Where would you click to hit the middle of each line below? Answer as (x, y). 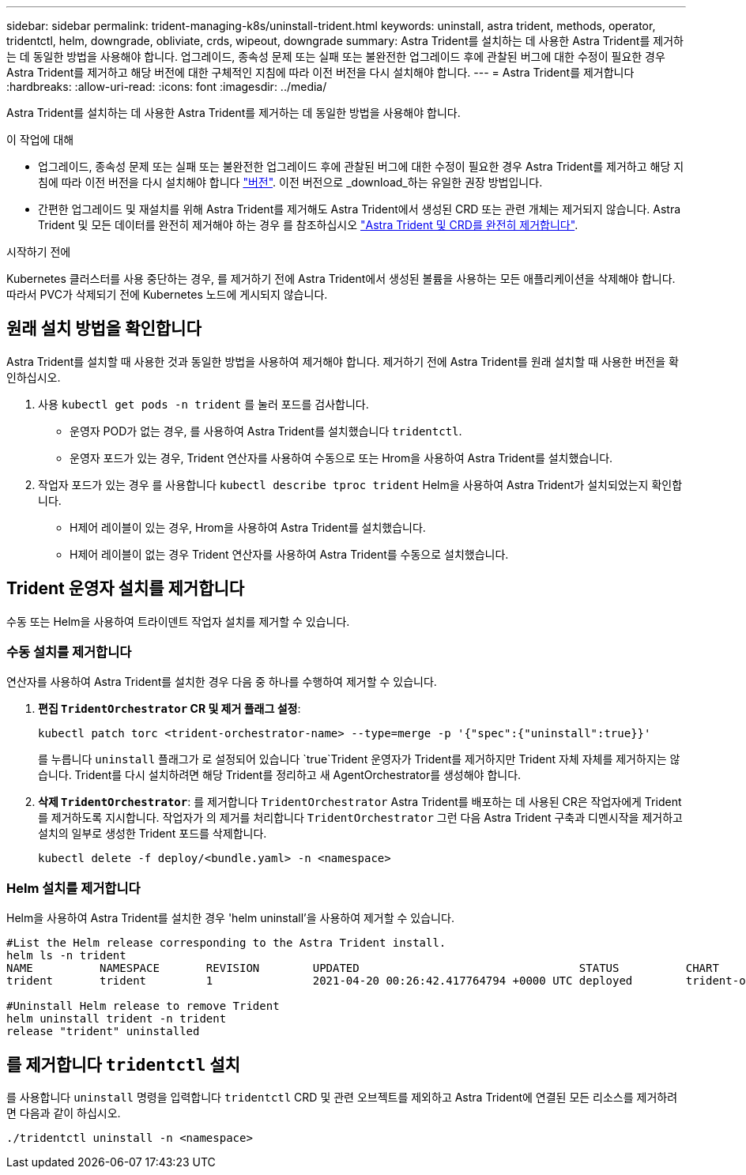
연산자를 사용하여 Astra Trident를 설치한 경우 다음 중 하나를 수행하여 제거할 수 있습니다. (222, 682)
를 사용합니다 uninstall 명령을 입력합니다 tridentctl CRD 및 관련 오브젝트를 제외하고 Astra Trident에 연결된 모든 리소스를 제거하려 (342, 1098)
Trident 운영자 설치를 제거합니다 (126, 589)
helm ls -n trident (66, 956)
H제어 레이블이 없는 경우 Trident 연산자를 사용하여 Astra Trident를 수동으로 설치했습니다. (289, 554)
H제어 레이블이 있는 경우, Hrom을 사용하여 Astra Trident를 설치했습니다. (248, 527)
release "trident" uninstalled (103, 1032)
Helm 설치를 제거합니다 (73, 888)
